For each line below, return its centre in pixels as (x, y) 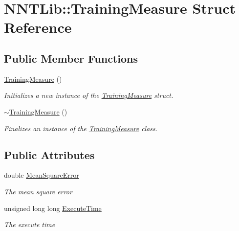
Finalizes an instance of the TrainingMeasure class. (81, 128)
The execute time (30, 224)
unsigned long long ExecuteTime (53, 208)
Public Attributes (49, 154)
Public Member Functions (71, 58)
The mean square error (38, 191)
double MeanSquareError (42, 175)
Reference (38, 27)
